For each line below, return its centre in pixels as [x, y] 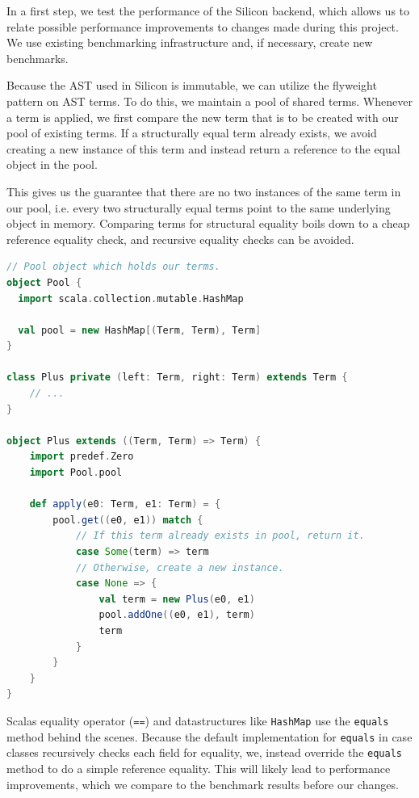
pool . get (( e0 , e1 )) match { [128, 520]
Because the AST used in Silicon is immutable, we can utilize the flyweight [192, 85]
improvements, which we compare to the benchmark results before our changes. [203, 784]
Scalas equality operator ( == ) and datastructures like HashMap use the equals [198, 720]
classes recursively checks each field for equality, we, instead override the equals [204, 752]
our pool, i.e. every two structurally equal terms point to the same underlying [199, 207]
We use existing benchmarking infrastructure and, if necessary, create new [190, 42]
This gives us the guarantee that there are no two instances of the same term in [204, 191]
